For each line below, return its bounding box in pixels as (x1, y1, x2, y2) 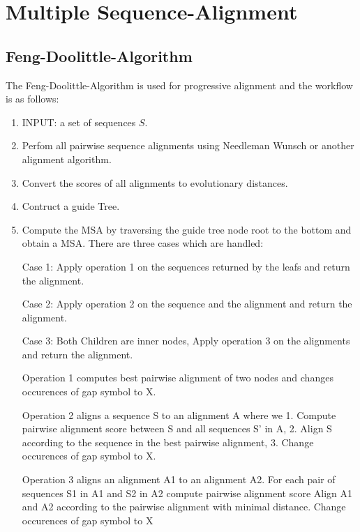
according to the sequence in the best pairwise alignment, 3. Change (22, 434, 314, 449)
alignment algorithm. (22, 151, 112, 166)
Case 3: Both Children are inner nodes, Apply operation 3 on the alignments (22, 333, 350, 348)
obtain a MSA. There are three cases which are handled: (22, 236, 264, 250)
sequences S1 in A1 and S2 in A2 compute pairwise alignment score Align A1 (22, 485, 353, 500)
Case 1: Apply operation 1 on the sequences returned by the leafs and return (22, 259, 350, 273)
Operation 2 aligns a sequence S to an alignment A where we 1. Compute (22, 407, 336, 422)
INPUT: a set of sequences (22, 114, 136, 129)
